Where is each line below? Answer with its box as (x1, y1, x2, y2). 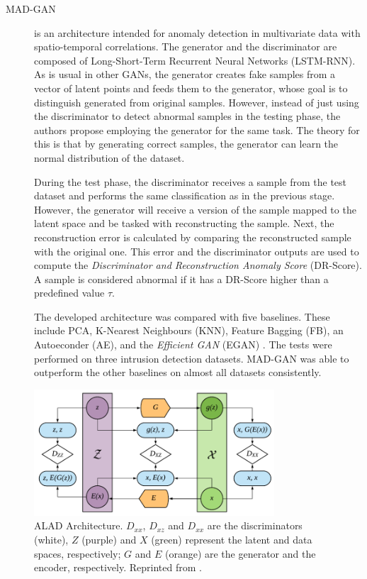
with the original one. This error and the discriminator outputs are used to (34, 243, 359, 258)
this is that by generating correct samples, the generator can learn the (34, 136, 339, 151)
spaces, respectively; (34, 546, 121, 561)
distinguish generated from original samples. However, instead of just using (34, 94, 359, 109)
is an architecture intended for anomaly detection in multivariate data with (34, 25, 361, 40)
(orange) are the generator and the (164, 546, 316, 561)
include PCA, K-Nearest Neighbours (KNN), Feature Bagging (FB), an (34, 323, 344, 338)
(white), (34, 531, 69, 546)
